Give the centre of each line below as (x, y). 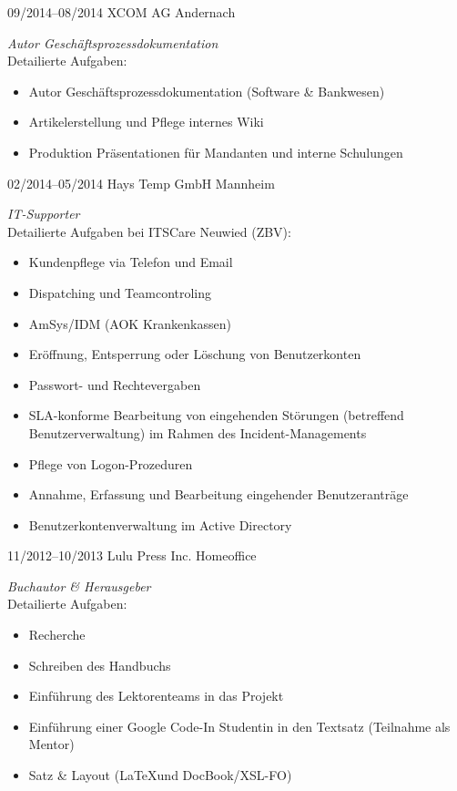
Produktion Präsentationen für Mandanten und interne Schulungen (216, 152)
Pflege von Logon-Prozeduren (111, 463)
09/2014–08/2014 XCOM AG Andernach (122, 12)
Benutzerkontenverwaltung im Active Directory (160, 524)
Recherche (57, 635)
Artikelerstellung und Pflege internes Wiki (146, 122)
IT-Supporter (44, 214)
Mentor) (51, 744)
